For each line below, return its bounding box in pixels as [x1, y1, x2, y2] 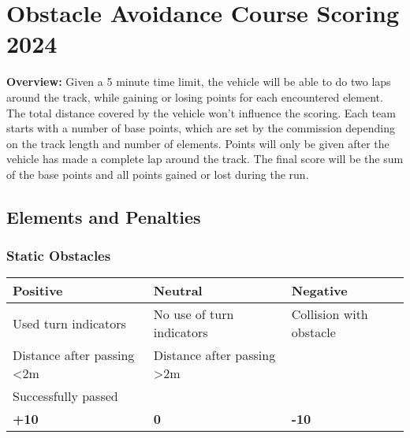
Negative [291, 281, 348, 300]
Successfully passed [13, 387, 118, 406]
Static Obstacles [6, 246, 111, 265]
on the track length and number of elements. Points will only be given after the [6, 135, 389, 151]
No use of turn [153, 305, 234, 324]
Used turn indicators [13, 314, 126, 332]
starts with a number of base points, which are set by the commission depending [6, 120, 395, 136]
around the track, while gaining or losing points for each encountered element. [6, 88, 383, 105]
